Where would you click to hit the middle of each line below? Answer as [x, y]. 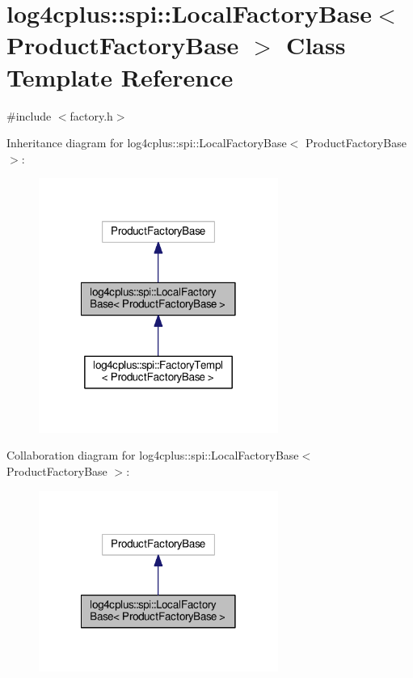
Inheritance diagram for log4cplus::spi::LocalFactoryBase [147, 143]
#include [29, 115]
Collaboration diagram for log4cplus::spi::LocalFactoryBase [153, 455]
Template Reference [120, 76]
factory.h [91, 115]
